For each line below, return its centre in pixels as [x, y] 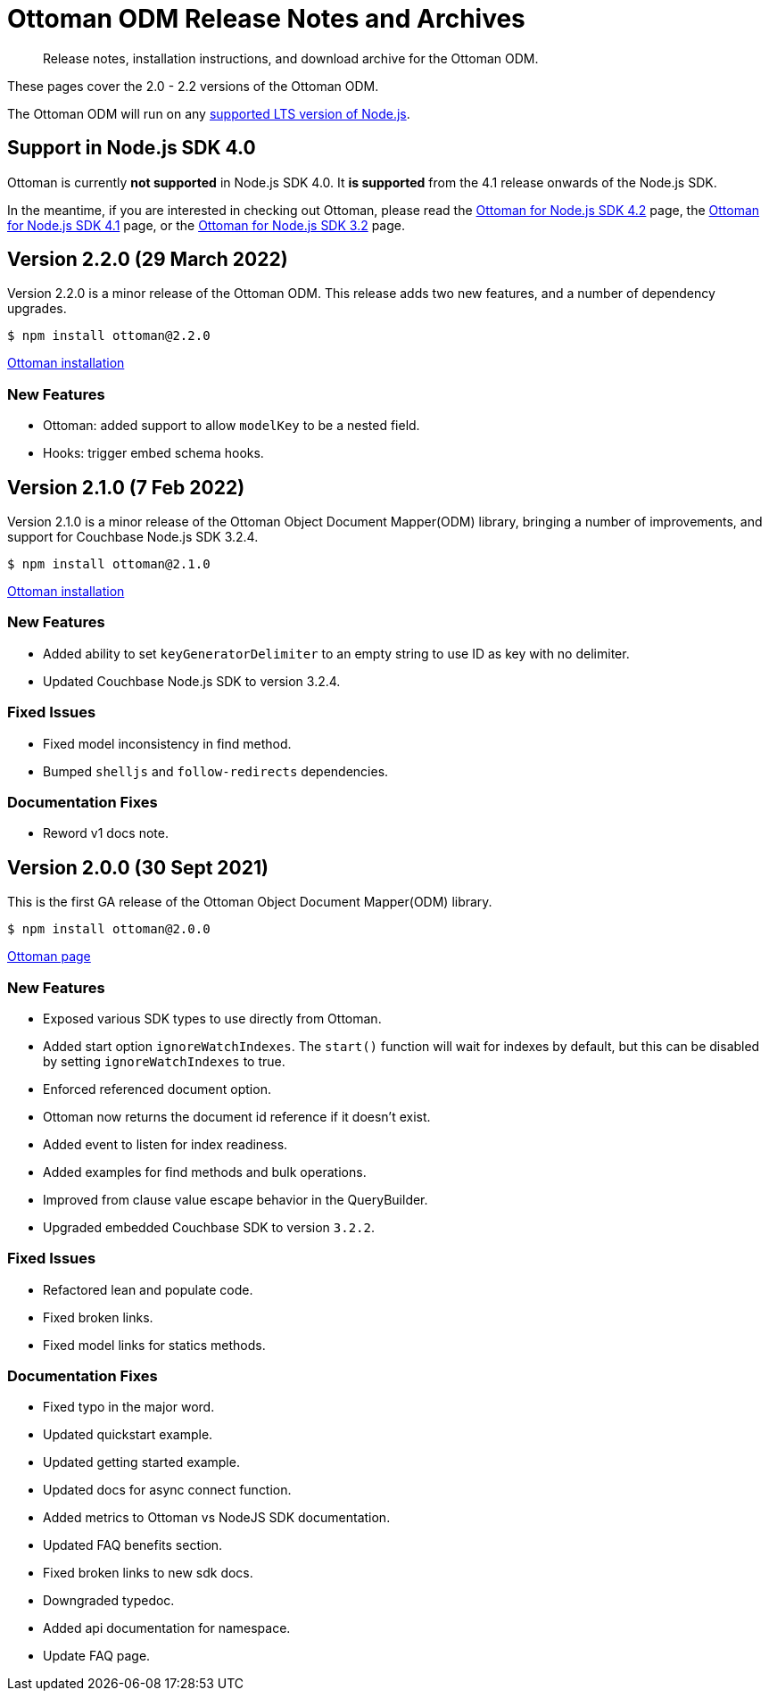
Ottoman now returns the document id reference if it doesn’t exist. [237, 1116]
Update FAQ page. [97, 1656]
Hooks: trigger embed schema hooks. [153, 453]
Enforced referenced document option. [157, 1089]
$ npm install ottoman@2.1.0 [109, 564]
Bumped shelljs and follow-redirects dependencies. [216, 771]
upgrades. [37, 309]
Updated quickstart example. [128, 1435]
